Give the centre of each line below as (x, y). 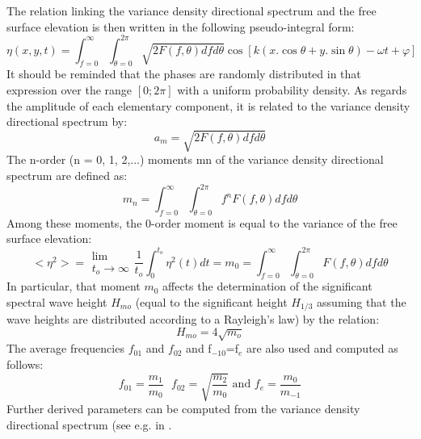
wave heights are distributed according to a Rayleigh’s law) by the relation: (193, 319)
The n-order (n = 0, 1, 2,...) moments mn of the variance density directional (195, 159)
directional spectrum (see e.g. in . (89, 424)
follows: (25, 364)
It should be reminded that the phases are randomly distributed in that (184, 74)
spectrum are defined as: (67, 175)
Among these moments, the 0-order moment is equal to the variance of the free (202, 222)
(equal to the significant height (211, 301)
